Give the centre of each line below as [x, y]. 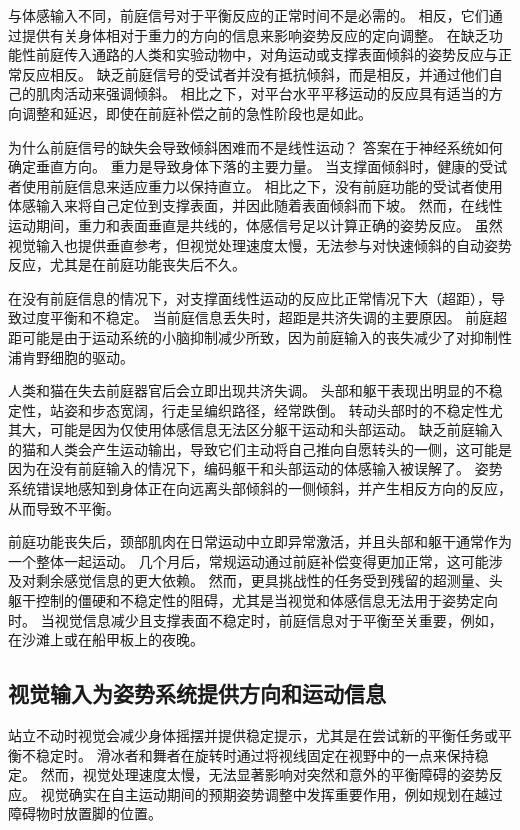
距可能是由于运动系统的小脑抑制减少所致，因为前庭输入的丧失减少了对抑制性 [260, 336]
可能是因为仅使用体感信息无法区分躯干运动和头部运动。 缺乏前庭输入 [276, 429]
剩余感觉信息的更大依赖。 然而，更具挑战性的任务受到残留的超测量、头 [269, 580]
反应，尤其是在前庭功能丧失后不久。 [127, 264]
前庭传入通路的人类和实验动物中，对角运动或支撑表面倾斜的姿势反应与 [266, 54]
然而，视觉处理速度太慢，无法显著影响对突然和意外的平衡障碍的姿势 [264, 774]
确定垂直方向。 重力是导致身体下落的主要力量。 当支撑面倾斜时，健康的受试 [258, 166]
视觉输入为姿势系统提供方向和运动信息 [197, 693]
